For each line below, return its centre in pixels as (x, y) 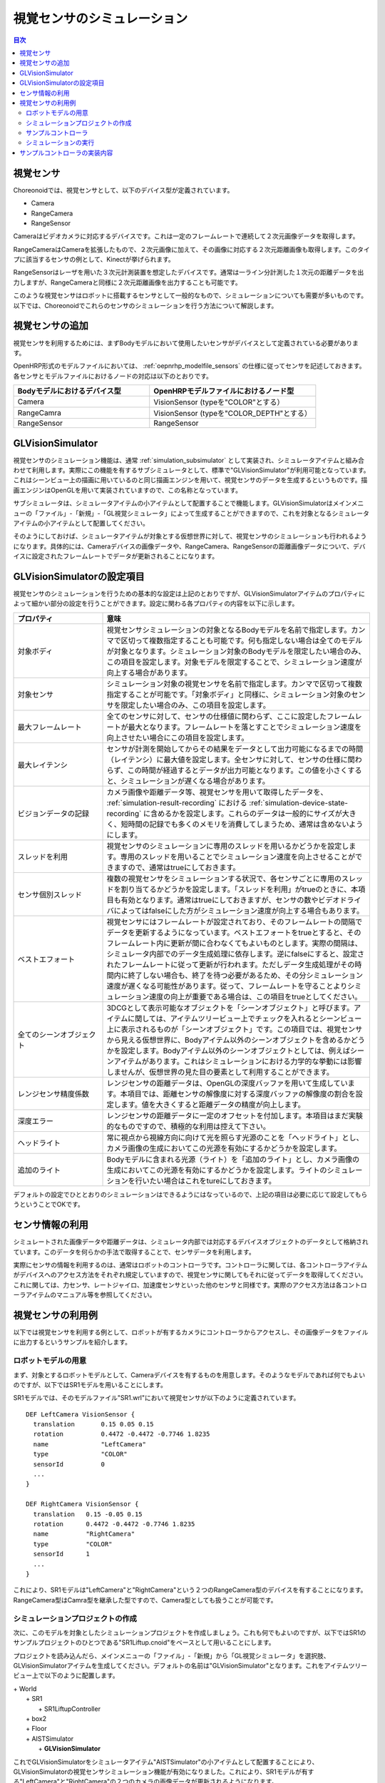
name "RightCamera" (84, 1534)
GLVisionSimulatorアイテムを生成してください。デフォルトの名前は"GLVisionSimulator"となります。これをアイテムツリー (190, 1666)
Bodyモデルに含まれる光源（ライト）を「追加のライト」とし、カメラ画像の (233, 1159)
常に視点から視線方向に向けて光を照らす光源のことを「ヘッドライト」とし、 (235, 1138)
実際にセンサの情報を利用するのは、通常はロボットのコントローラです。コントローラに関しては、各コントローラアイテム (190, 1265)
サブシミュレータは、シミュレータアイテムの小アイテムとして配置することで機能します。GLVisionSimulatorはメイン (183, 504)
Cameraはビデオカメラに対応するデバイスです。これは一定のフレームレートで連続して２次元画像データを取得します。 (186, 236)
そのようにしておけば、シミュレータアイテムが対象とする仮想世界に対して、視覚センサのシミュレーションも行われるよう (190, 536)
